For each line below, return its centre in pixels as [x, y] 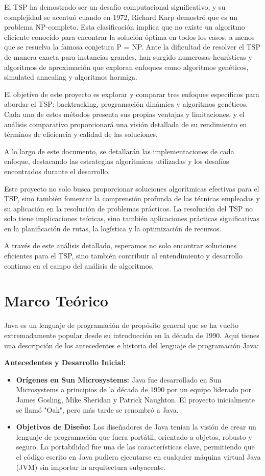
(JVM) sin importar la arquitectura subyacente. [91, 467]
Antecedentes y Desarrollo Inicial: [65, 362]
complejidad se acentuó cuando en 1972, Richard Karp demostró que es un [121, 17]
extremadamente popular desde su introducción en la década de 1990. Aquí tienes [132, 335]
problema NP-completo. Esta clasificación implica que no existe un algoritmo [125, 27]
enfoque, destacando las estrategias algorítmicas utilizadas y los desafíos [117, 161]
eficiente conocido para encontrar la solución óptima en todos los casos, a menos [129, 37]
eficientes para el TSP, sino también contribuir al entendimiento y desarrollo [123, 256]
